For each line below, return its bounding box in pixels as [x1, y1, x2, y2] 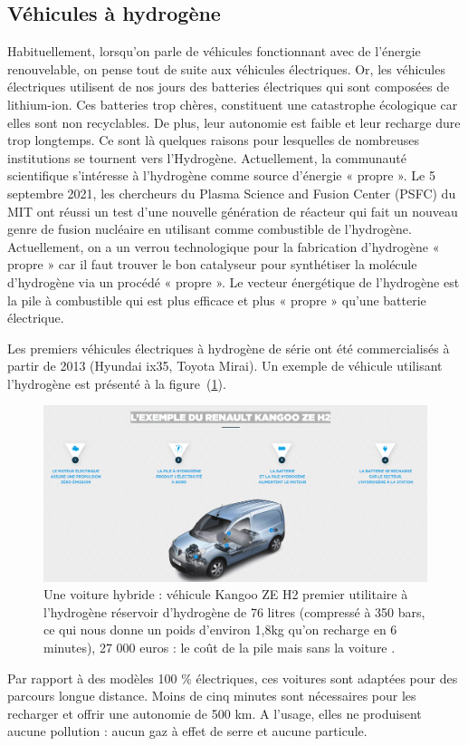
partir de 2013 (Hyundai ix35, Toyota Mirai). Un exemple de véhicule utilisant [7, 356, 443, 375]
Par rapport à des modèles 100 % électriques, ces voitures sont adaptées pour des [7, 668, 458, 687]
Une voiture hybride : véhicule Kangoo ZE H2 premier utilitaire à [43, 585, 408, 604]
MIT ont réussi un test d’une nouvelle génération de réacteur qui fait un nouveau [7, 201, 458, 220]
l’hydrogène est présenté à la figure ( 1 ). [7, 373, 226, 392]
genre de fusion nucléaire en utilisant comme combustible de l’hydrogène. [7, 219, 412, 238]
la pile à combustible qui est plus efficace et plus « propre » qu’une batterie [7, 290, 426, 309]
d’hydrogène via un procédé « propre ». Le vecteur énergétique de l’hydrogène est [7, 272, 460, 291]
